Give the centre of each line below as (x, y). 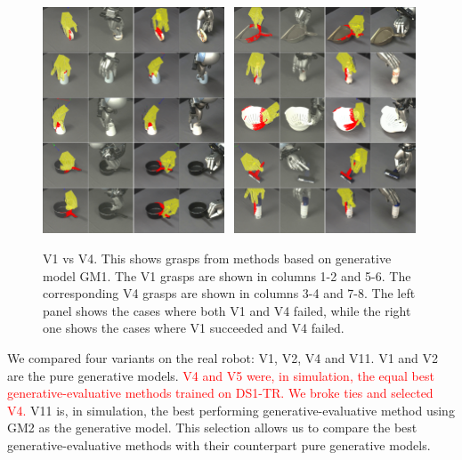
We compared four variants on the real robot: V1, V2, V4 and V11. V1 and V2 (223, 358)
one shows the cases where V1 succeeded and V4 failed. (194, 328)
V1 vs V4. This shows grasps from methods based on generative (217, 258)
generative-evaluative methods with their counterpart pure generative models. (219, 444)
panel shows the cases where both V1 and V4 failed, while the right (227, 310)
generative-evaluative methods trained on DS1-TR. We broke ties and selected (220, 393)
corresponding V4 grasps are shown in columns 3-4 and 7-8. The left (229, 293)
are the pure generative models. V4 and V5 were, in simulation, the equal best (221, 375)
